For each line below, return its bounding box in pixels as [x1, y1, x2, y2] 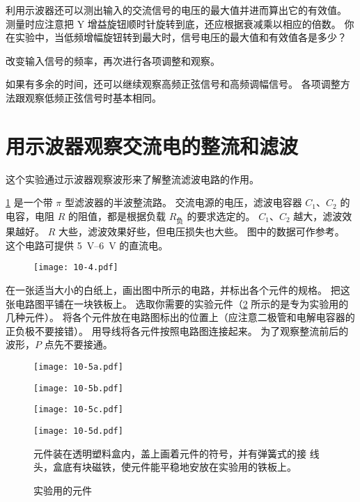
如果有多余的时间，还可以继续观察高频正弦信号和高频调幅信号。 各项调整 [6, 77, 341, 91]
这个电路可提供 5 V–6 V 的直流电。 [6, 237, 169, 252]
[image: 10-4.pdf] [33, 262, 118, 273]
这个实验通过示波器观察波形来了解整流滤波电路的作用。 [6, 171, 259, 186]
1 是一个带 [6, 195, 53, 210]
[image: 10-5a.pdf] [33, 361, 123, 372]
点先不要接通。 [44, 337, 113, 352]
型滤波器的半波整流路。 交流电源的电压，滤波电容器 [64, 195, 302, 210]
